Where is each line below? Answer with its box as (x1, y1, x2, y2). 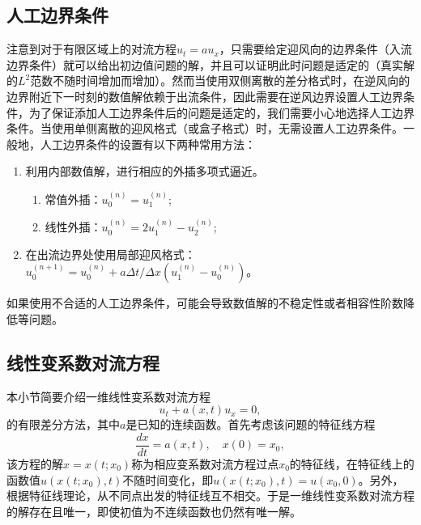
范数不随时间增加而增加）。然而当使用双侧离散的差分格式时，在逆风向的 (30, 72, 410, 89)
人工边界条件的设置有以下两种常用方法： (40, 135, 256, 152)
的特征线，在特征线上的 (289, 455, 415, 472)
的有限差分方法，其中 (6, 416, 120, 433)
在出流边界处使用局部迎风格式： (25, 245, 196, 262)
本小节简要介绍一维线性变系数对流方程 (6, 387, 210, 404)
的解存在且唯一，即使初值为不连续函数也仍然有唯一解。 (6, 502, 301, 519)
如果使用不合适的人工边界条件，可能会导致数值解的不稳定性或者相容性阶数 (6, 294, 403, 311)
